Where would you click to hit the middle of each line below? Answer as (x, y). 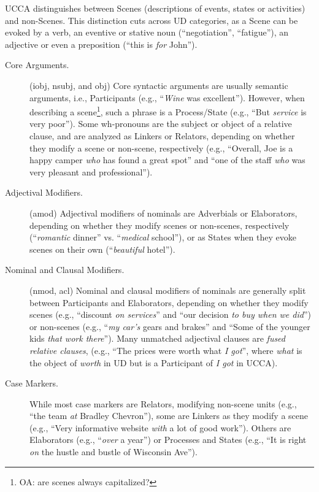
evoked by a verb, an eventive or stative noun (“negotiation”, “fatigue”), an (147, 32)
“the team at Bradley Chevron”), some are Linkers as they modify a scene (169, 416)
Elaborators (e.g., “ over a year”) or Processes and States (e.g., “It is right (168, 440)
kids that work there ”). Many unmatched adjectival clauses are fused (158, 338)
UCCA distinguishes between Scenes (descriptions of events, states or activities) (155, 8)
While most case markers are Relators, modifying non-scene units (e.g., (163, 403)
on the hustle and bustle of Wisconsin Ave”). (113, 452)
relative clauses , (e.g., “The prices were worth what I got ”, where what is (166, 350)
